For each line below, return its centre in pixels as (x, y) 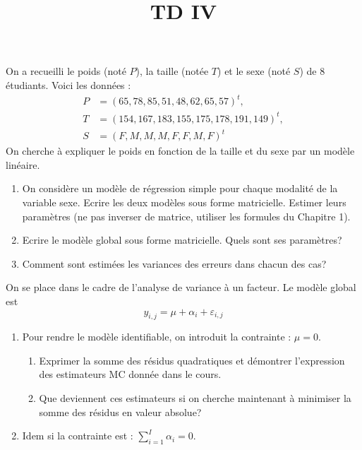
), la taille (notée (172, 71)
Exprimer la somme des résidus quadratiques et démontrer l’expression (192, 360)
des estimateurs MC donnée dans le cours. (130, 374)
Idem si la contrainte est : (78, 436)
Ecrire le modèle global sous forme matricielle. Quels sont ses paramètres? (182, 240)
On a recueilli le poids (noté (66, 71)
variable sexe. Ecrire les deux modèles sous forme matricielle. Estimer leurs (184, 202)
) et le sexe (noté (254, 71)
